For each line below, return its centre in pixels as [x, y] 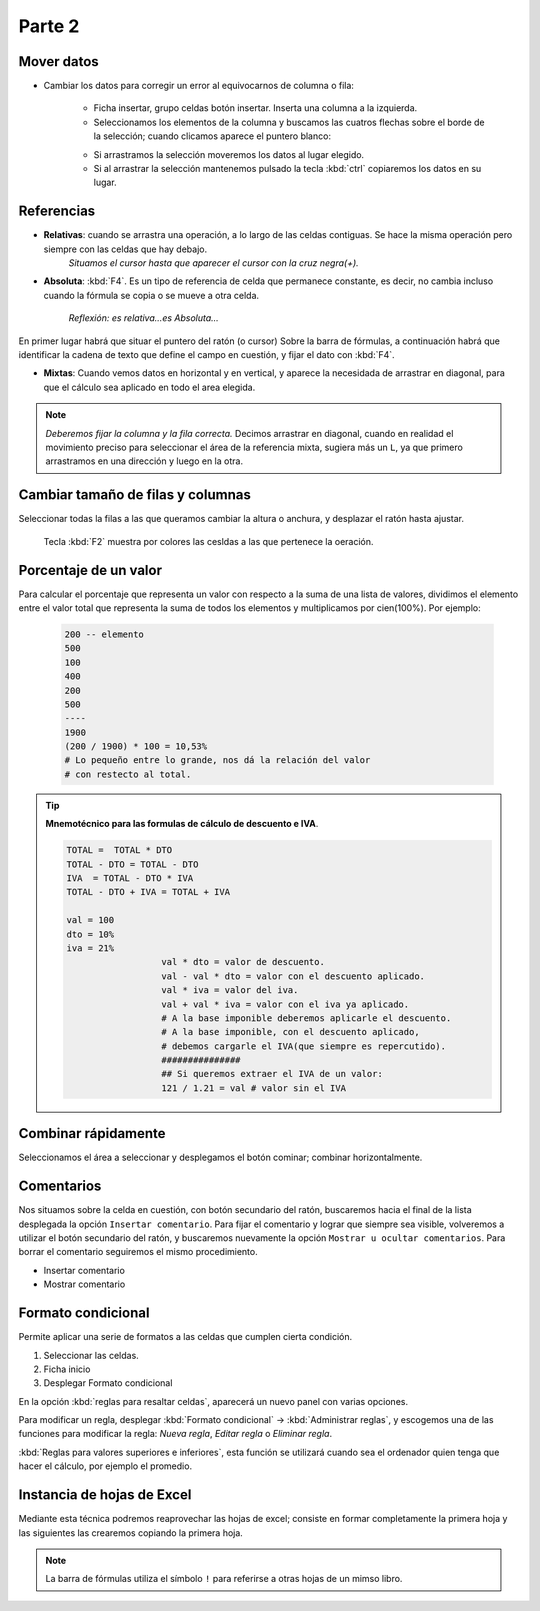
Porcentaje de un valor [90, 570]
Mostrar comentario [84, 1284]
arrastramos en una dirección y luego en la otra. [144, 461]
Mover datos [58, 61]
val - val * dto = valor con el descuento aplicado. [293, 976]
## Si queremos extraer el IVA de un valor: [272, 1074]
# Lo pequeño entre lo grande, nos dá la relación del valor [217, 760]
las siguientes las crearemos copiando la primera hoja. [131, 1532]
